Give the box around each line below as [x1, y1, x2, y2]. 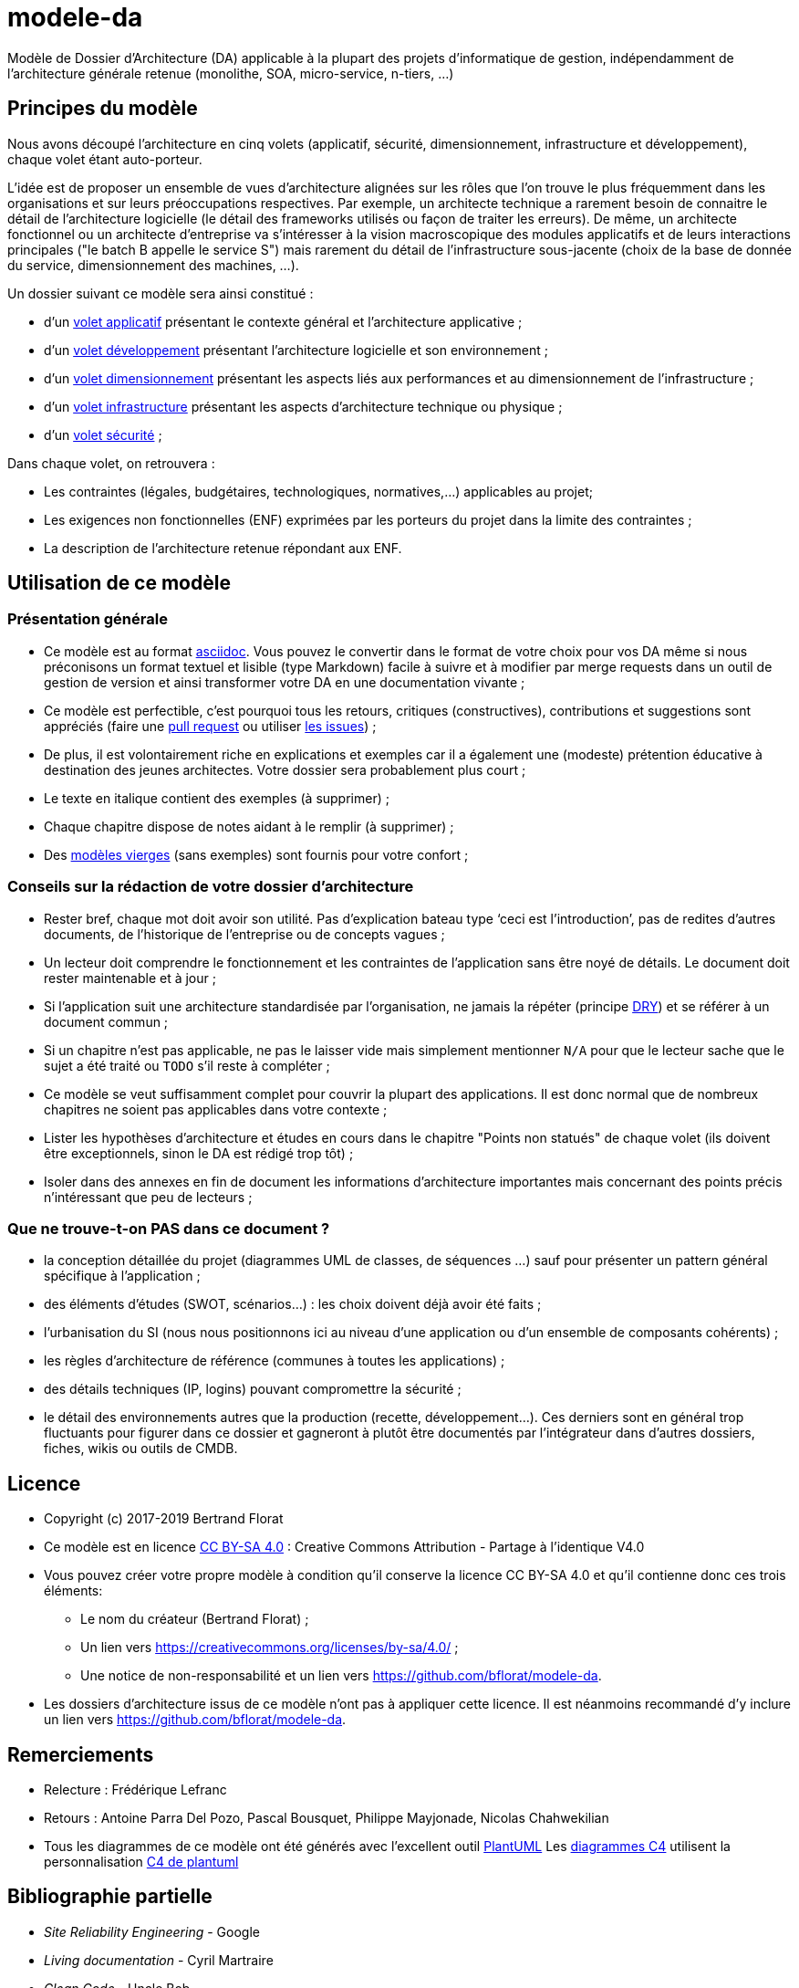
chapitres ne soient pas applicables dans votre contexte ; [44, 1101, 388, 1117]
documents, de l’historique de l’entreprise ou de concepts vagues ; [44, 926, 445, 942]
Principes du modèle [7, 97, 198, 120]
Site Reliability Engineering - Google [44, 1923, 260, 1940]
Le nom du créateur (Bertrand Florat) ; [80, 1611, 309, 1627]
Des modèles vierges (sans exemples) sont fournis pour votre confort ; [44, 846, 469, 863]
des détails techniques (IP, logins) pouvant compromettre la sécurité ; [44, 1381, 462, 1397]
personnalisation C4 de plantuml [44, 1854, 239, 1869]
